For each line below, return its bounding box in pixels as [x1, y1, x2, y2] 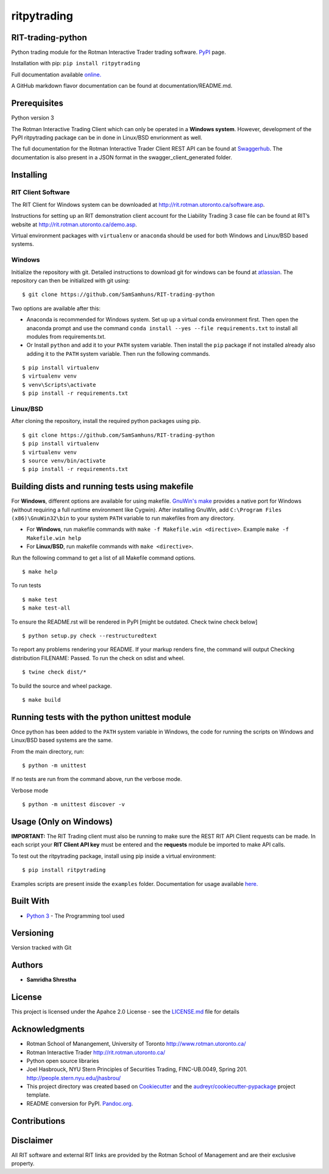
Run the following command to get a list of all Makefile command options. [11, 554, 196, 561]
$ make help [22, 568, 58, 575]
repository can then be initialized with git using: [11, 276, 130, 284]
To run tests [11, 582, 41, 589]
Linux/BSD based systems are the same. [11, 736, 113, 744]
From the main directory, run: [11, 747, 85, 755]
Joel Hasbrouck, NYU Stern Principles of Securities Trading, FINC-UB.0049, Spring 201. [26, 1065, 248, 1073]
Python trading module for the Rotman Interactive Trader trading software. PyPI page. [11, 49, 227, 56]
